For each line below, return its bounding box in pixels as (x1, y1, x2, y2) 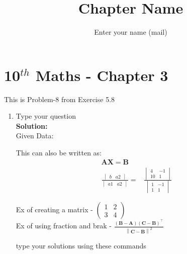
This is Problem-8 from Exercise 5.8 (4, 94, 115, 104)
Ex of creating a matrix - (16, 204, 93, 215)
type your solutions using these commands (16, 240, 146, 251)
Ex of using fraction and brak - (16, 220, 112, 231)
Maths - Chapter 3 (35, 64, 168, 85)
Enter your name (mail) (94, 27, 167, 37)
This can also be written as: (16, 147, 102, 158)
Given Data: (16, 130, 54, 141)
